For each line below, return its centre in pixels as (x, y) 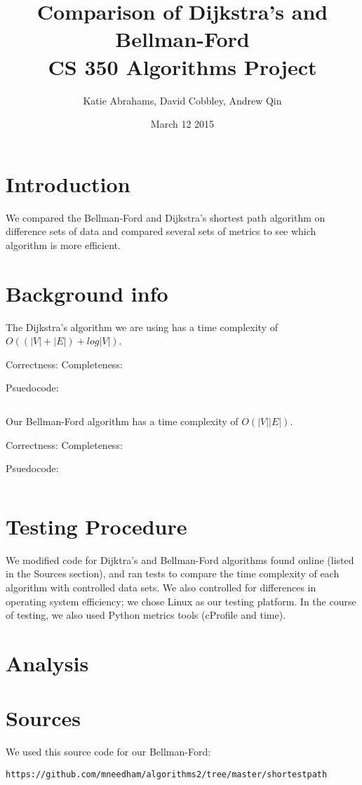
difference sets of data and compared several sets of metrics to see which (161, 231)
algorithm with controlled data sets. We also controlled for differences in (161, 587)
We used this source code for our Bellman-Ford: (108, 752)
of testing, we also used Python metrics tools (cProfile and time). (146, 615)
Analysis (47, 663)
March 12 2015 (182, 124)
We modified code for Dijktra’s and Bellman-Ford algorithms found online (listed (180, 559)
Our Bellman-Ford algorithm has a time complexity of (122, 421)
